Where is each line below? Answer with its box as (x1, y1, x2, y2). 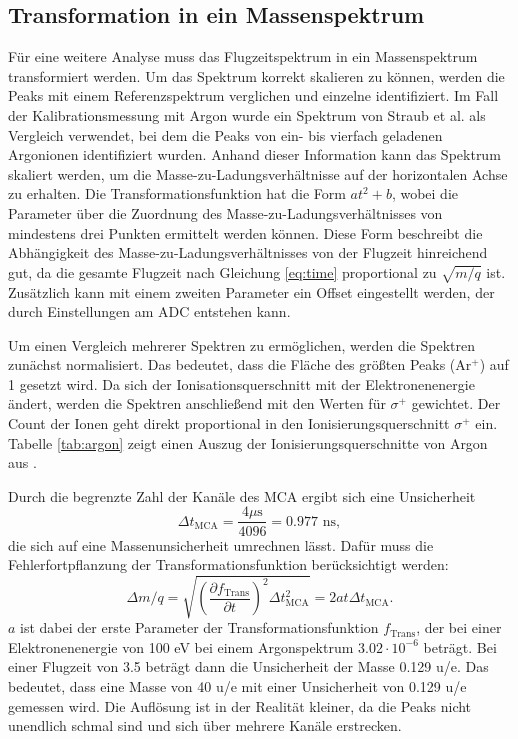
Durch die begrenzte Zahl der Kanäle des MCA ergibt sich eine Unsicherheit (8, 485, 476, 506)
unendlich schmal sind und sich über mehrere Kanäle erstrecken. (8, 715, 402, 736)
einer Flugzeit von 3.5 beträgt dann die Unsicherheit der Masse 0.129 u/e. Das (8, 656, 489, 677)
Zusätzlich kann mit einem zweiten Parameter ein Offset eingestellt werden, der (8, 281, 495, 302)
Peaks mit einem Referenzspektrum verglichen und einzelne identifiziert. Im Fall (8, 85, 499, 106)
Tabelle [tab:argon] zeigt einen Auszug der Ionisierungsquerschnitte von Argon (8, 432, 488, 453)
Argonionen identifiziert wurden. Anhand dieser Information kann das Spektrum (8, 144, 501, 165)
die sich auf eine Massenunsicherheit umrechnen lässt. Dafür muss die (8, 534, 434, 555)
